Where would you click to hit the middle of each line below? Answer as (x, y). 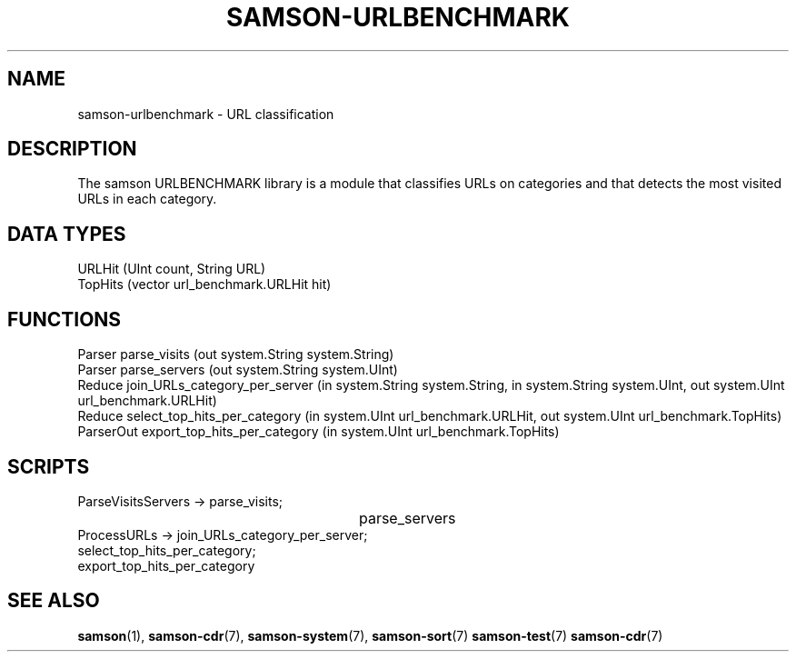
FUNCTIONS (65, 319)
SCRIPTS (49, 466)
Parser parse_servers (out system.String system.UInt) (238, 370)
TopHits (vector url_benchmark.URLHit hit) (204, 285)
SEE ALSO (54, 601)
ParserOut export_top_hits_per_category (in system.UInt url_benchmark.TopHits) (318, 432)
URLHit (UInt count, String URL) (172, 269)
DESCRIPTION (72, 149)
